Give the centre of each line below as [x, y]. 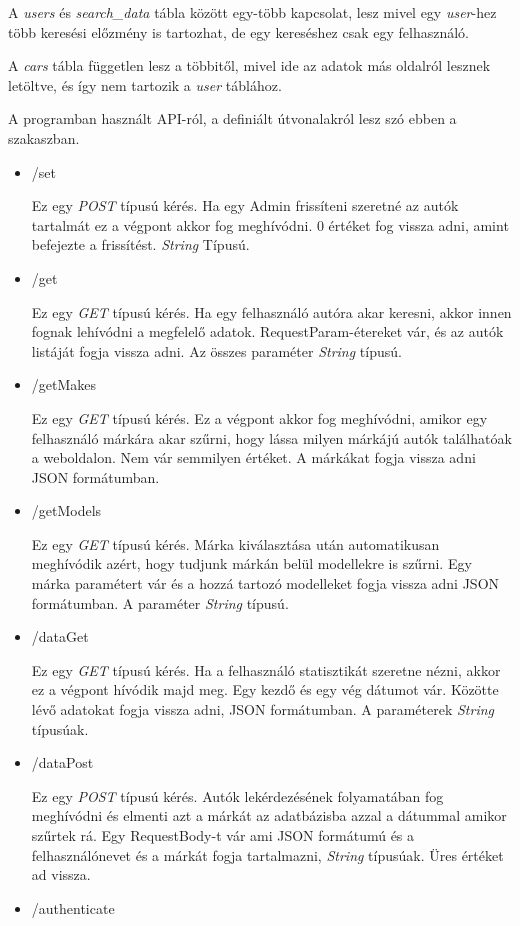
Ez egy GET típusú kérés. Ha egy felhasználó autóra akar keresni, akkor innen [271, 311]
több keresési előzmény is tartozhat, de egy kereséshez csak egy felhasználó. [239, 31]
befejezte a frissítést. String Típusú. [140, 244]
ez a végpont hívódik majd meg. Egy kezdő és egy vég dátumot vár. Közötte [265, 689]
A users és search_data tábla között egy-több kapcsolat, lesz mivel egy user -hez [252, 12]
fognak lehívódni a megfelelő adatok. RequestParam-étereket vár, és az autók [267, 331]
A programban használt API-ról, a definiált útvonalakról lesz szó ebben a [232, 118]
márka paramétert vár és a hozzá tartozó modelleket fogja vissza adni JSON [265, 583]
